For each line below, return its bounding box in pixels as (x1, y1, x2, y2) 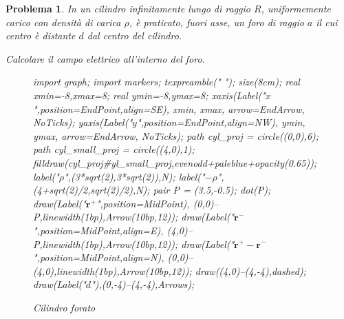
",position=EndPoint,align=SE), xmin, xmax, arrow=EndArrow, (33, 101, 305, 116)
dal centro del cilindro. (87, 28, 182, 43)
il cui (316, 14, 338, 29)
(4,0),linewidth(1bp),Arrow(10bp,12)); (33, 263, 192, 278)
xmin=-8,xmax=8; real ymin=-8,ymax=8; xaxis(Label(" (33, 88, 266, 102)
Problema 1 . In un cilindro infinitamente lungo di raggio (6, 1, 250, 15)
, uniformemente (261, 1, 331, 15)
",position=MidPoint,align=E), (33, 223, 164, 237)
